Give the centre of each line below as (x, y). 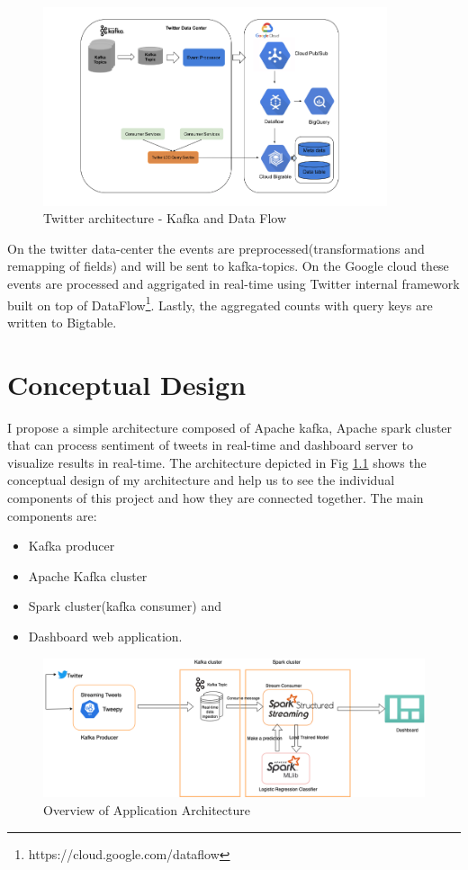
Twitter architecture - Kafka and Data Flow (165, 218)
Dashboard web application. (105, 636)
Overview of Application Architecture (147, 809)
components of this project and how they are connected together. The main (216, 497)
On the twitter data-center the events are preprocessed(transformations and (216, 248)
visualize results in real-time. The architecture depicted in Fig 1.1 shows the (217, 462)
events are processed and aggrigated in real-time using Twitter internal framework (234, 283)
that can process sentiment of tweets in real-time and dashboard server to (210, 445)
